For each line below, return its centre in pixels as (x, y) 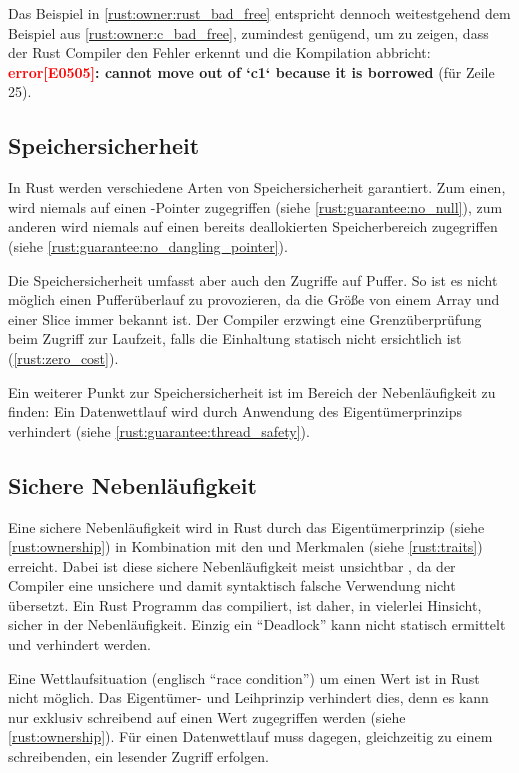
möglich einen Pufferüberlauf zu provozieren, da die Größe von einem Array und (254, 299)
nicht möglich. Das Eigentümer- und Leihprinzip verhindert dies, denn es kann (248, 697)
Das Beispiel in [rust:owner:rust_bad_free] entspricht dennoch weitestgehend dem (259, 13)
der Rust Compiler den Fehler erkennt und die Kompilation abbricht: (219, 52)
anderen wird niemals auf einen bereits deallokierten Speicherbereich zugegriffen (253, 226)
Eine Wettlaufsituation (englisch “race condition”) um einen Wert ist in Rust (244, 677)
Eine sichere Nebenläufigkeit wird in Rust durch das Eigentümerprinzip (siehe (246, 526)
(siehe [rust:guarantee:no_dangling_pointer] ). (148, 245)
